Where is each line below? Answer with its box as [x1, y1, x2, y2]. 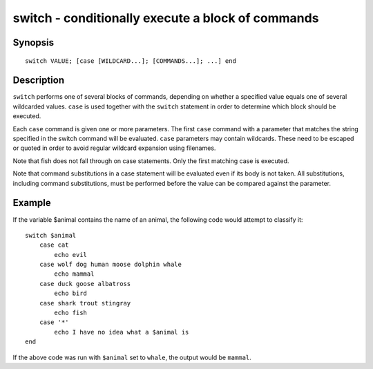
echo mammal [54, 270, 95, 278]
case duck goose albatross [39, 280, 131, 287]
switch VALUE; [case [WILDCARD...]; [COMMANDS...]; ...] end [25, 57, 236, 65]
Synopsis [12, 37, 55, 48]
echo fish [54, 309, 88, 317]
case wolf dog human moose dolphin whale [39, 261, 182, 269]
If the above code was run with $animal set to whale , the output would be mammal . [12, 353, 251, 361]
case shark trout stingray [39, 299, 131, 307]
